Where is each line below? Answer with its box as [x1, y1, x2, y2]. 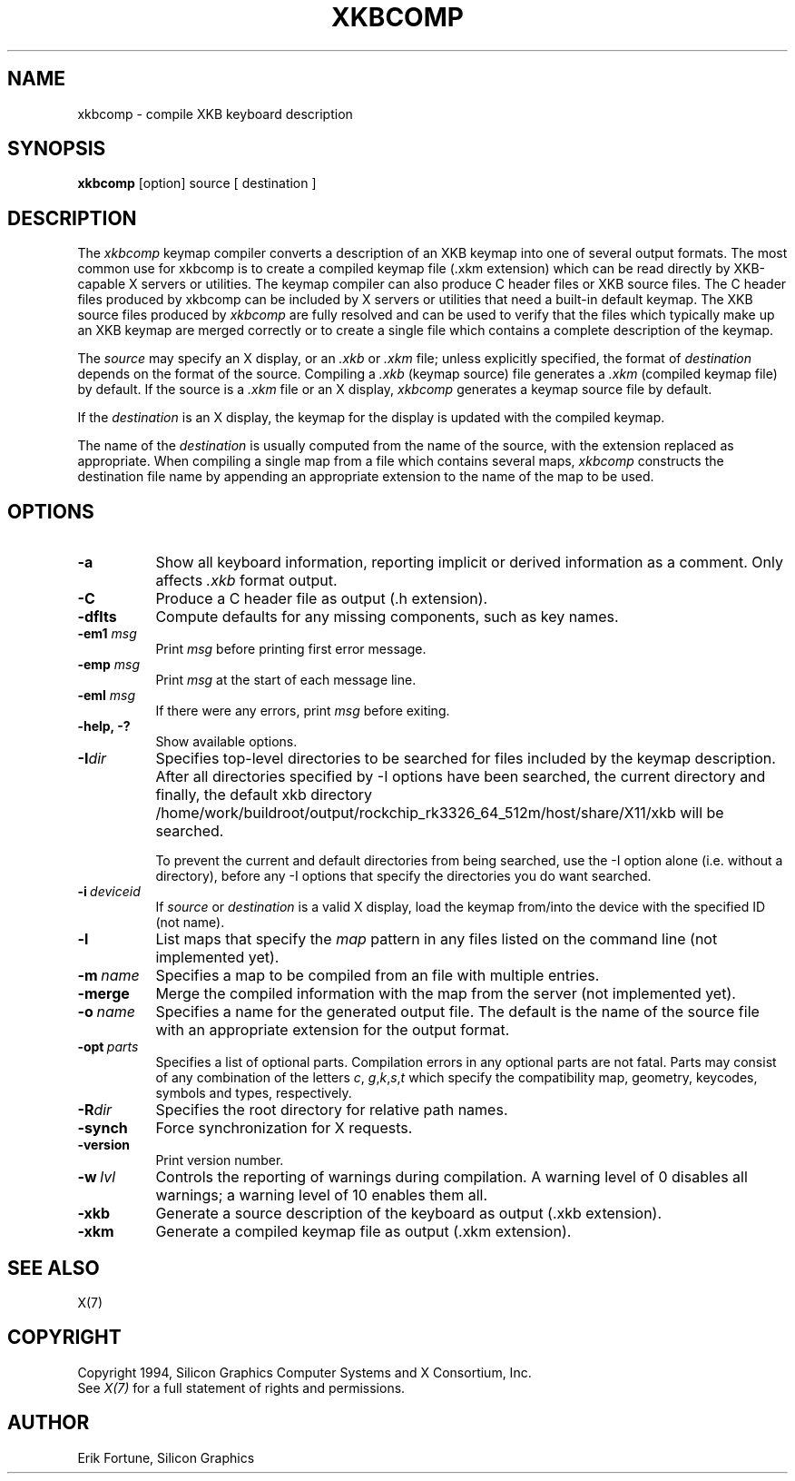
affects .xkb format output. [155, 571, 338, 590]
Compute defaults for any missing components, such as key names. [155, 607, 619, 627]
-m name [77, 966, 140, 985]
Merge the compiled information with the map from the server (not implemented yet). [155, 984, 736, 1003]
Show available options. [155, 734, 298, 750]
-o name [77, 1002, 135, 1022]
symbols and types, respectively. [155, 1085, 352, 1101]
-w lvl [77, 1168, 116, 1187]
